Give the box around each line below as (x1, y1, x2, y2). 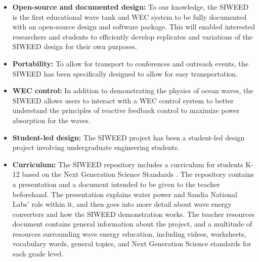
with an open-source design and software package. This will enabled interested (12, 21, 255, 32)
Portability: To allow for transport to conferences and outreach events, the (12, 58, 249, 68)
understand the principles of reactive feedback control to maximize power (12, 105, 240, 116)
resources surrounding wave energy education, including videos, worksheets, (12, 228, 246, 239)
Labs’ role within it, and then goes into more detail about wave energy (12, 199, 232, 209)
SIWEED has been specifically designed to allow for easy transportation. (12, 68, 238, 79)
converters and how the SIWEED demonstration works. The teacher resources (12, 208, 254, 219)
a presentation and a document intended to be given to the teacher (12, 178, 220, 189)
